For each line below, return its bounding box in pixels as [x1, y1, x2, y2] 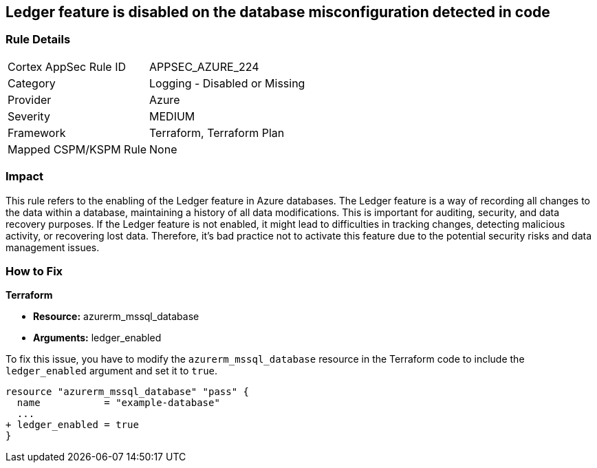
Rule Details [6, 32, 71, 47]
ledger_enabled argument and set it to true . [6, 365, 218, 377]
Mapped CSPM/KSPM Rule [8, 142, 147, 156]
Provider [8, 92, 52, 107]
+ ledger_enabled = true [6, 419, 139, 431]
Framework [8, 125, 66, 140]
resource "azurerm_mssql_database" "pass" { [6, 386, 250, 398]
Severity [8, 109, 50, 123]
